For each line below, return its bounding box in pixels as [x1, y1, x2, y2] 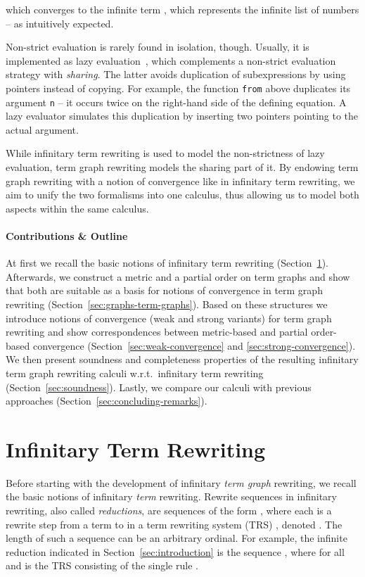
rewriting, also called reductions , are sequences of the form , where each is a [6, 503, 332, 518]
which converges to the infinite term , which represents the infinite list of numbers [6, 2, 359, 16]
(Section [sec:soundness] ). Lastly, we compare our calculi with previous [6, 379, 312, 394]
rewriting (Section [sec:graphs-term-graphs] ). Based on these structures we [6, 297, 328, 312]
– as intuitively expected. [6, 15, 114, 30]
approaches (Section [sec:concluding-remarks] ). [6, 393, 207, 408]
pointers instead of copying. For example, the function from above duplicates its [6, 80, 351, 95]
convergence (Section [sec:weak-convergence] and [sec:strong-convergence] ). [32, 338, 356, 353]
